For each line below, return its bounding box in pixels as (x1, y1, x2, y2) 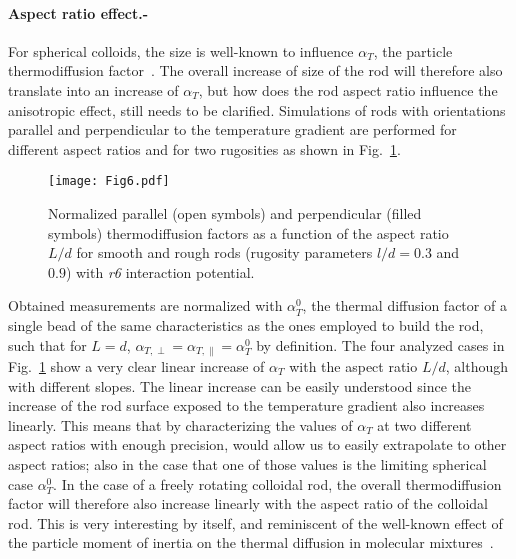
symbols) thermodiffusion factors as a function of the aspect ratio (48, 222, 449, 243)
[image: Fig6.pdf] (48, 174, 170, 189)
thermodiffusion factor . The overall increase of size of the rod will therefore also (8, 60, 503, 81)
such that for (8, 334, 87, 355)
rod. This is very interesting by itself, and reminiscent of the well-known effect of (8, 512, 503, 533)
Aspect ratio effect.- (8, 2, 149, 23)
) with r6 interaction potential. (65, 261, 255, 282)
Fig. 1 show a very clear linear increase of (8, 356, 265, 377)
